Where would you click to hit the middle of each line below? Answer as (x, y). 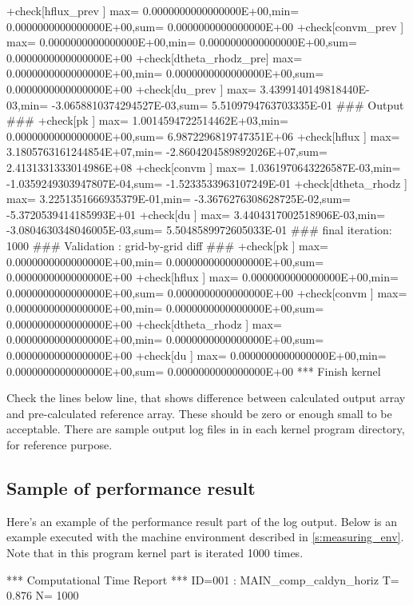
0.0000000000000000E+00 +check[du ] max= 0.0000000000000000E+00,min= (197, 355)
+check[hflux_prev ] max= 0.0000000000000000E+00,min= (153, 10)
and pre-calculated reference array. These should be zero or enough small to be (199, 413)
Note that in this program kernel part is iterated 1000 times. (155, 553)
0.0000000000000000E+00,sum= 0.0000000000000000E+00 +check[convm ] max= (207, 292)
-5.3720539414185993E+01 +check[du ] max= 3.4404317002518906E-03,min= (196, 214)
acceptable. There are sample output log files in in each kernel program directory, (206, 429)
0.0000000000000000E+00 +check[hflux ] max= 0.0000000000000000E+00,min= (203, 277)
